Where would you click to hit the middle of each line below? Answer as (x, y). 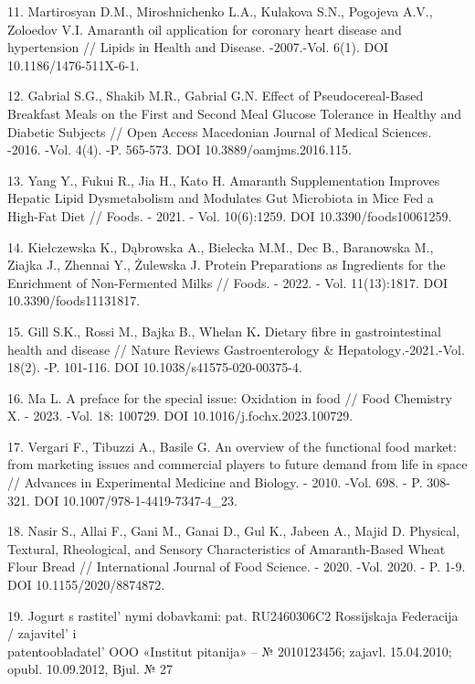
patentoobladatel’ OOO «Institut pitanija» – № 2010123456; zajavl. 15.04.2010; (230, 651)
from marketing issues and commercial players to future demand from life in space (237, 464)
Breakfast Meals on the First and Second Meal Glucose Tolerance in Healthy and (235, 113)
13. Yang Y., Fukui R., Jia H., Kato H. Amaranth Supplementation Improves (224, 180)
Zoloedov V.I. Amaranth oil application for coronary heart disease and (205, 29)
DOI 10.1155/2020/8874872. (86, 585)
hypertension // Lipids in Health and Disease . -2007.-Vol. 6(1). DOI (198, 47)
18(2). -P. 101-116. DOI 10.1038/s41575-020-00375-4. (155, 367)
